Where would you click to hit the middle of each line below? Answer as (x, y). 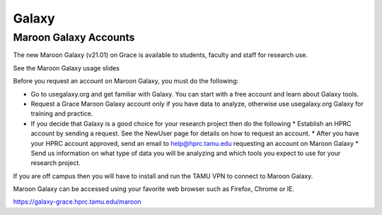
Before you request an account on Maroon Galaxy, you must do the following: (126, 81)
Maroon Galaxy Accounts (74, 37)
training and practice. (62, 113)
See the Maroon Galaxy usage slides (66, 68)
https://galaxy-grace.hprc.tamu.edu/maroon (77, 202)
